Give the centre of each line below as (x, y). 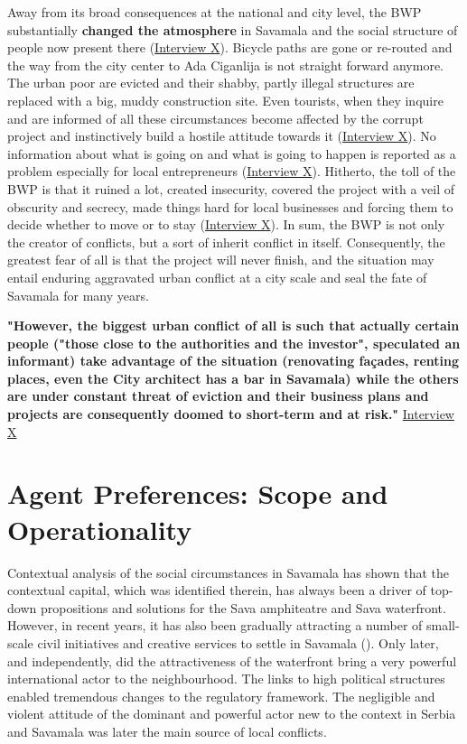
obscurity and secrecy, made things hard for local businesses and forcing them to (230, 206)
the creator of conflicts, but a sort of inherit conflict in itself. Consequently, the (226, 242)
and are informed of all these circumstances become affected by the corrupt (215, 118)
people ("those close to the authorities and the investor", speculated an (234, 343)
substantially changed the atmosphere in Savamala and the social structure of (233, 29)
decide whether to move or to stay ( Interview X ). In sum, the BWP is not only (226, 224)
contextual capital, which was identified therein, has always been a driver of (217, 590)
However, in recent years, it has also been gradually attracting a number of (215, 625)
